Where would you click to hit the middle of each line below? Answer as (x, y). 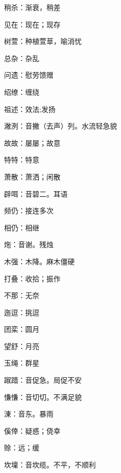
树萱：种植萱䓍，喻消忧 (43, 41)
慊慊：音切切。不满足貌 (43, 397)
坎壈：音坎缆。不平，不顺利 (50, 465)
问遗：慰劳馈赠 (29, 75)
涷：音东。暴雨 (29, 414)
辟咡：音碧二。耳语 (36, 193)
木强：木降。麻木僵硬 (39, 261)
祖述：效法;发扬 (30, 109)
